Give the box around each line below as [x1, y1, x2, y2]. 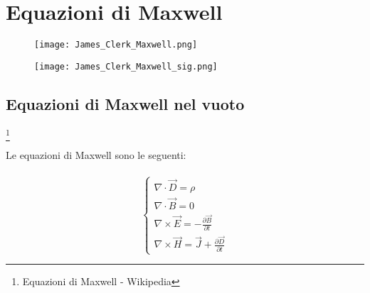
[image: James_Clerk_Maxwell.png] [34, 40, 198, 50]
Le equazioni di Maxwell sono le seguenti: [6, 147, 186, 162]
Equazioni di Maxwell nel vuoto [6, 92, 245, 114]
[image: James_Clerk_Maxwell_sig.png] [34, 61, 218, 72]
